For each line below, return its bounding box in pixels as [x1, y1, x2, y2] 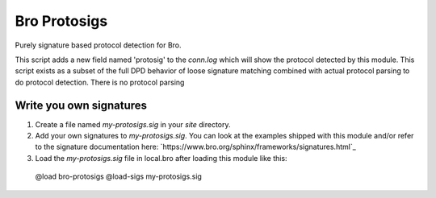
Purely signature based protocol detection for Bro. [15, 40, 182, 50]
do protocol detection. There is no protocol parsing [15, 77, 185, 87]
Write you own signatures [15, 98, 148, 112]
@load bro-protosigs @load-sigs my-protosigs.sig [35, 171, 202, 181]
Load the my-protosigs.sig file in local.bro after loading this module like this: [35, 153, 287, 163]
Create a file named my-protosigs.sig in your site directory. [35, 119, 231, 129]
